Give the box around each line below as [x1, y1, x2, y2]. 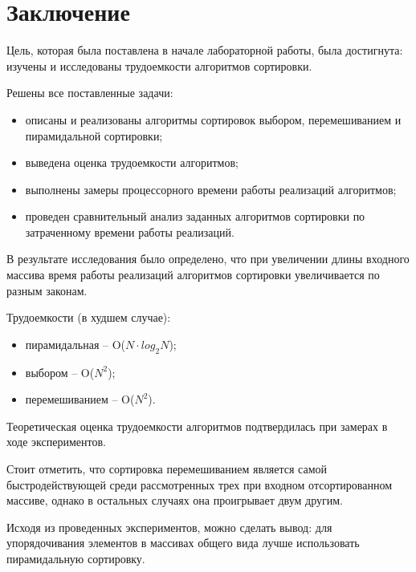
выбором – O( [25, 363, 95, 380]
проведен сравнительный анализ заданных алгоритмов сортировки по [25, 208, 365, 225]
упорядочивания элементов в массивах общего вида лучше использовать [6, 534, 360, 551]
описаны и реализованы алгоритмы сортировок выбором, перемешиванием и [25, 111, 402, 128]
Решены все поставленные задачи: [6, 84, 173, 101]
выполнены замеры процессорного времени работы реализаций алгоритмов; [25, 181, 397, 197]
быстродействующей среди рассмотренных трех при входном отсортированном [6, 476, 393, 493]
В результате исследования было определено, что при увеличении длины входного [6, 250, 410, 267]
